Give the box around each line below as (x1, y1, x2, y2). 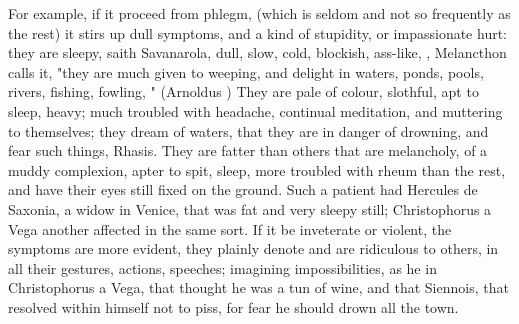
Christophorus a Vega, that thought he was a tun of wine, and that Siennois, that (8, 277, 509, 298)
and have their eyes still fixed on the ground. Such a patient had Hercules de (8, 179, 478, 200)
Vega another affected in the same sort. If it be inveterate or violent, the (8, 218, 452, 239)
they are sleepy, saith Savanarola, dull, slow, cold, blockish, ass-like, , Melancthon (8, 42, 507, 63)
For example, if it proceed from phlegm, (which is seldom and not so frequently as (8, 3, 511, 23)
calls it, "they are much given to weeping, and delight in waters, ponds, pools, (8, 61, 484, 82)
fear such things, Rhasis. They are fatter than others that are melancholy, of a (8, 140, 488, 161)
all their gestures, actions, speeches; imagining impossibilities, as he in (8, 257, 437, 278)
